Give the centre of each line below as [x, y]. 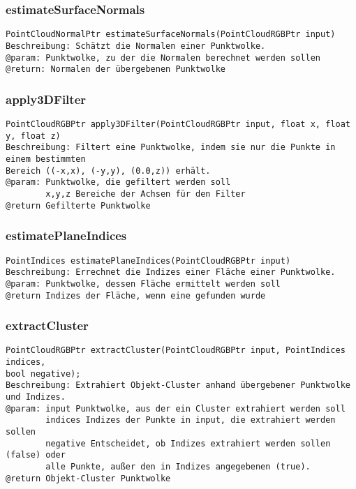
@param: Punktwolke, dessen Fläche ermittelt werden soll [143, 284]
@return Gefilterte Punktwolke [78, 205]
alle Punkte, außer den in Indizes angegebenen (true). [178, 466]
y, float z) [33, 136]
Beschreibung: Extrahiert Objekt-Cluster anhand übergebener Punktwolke [178, 385]
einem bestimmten [46, 159]
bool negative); [43, 374]
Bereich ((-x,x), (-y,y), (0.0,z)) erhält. [108, 171]
